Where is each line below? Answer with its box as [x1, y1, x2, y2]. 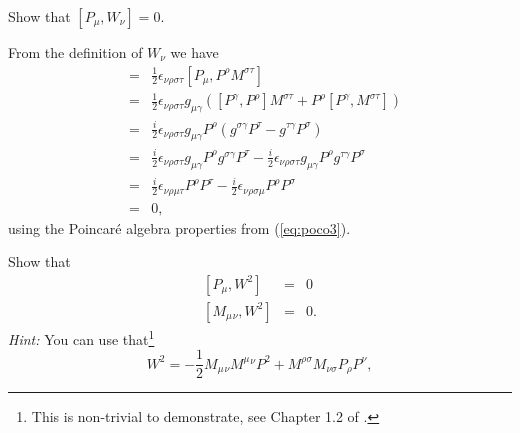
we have [170, 42, 219, 62]
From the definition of [8, 42, 143, 62]
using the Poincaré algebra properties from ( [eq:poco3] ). [8, 217, 351, 238]
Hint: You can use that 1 [8, 325, 155, 349]
